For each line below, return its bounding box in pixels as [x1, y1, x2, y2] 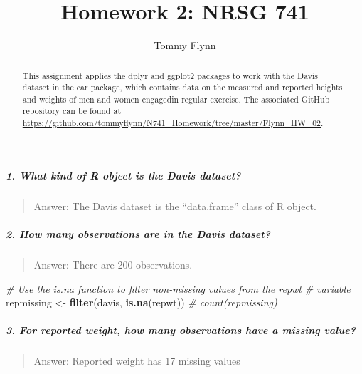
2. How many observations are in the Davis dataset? [6, 226, 271, 241]
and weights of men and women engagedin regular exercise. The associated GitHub [22, 93, 330, 105]
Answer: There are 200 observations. [33, 256, 193, 271]
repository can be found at [22, 105, 122, 117]
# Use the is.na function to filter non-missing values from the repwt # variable [6, 281, 351, 296]
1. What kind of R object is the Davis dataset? [6, 167, 241, 182]
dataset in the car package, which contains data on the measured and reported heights [22, 81, 343, 93]
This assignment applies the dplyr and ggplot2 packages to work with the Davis [22, 69, 318, 81]
